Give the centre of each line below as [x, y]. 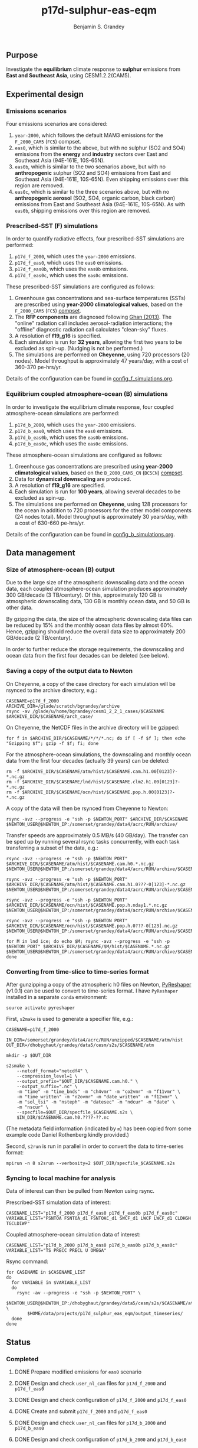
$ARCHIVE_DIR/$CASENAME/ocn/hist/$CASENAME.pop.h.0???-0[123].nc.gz [92, 926]
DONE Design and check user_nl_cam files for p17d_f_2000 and [90, 1383]
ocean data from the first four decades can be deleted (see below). [88, 656]
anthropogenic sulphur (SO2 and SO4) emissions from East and [93, 173]
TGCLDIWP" [18, 1224]
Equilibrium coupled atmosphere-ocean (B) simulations [87, 394]
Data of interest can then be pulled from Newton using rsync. [80, 1191]
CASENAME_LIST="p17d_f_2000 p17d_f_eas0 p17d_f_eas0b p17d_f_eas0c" [92, 1213]
